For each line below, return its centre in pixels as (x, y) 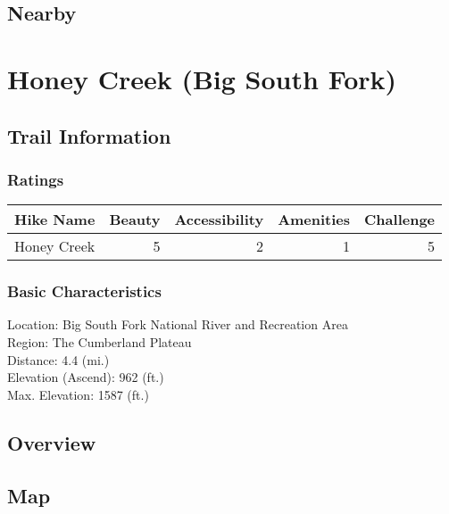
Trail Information (89, 135)
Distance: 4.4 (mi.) (58, 359)
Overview (52, 442)
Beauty (135, 220)
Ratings (36, 179)
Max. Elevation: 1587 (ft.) (78, 394)
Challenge (400, 220)
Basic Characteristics (84, 291)
